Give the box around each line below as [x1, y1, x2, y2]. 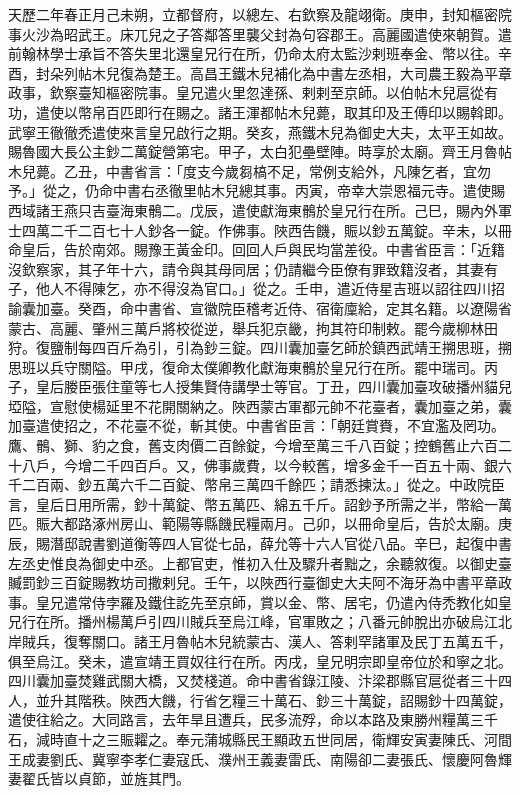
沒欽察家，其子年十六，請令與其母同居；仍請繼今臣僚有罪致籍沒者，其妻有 [8, 258, 498, 279]
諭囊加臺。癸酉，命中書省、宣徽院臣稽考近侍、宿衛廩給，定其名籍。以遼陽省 [8, 297, 512, 318]
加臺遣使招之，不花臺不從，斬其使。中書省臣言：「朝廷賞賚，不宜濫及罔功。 [8, 415, 505, 436]
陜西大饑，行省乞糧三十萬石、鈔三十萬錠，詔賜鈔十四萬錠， [119, 689, 512, 710]
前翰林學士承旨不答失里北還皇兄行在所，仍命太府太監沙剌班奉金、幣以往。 [8, 43, 498, 64]
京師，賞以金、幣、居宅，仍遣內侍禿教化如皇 [217, 591, 512, 612]
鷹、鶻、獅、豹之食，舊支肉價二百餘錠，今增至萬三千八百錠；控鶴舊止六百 [8, 435, 498, 456]
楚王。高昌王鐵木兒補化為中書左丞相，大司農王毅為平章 [147, 62, 512, 83]
